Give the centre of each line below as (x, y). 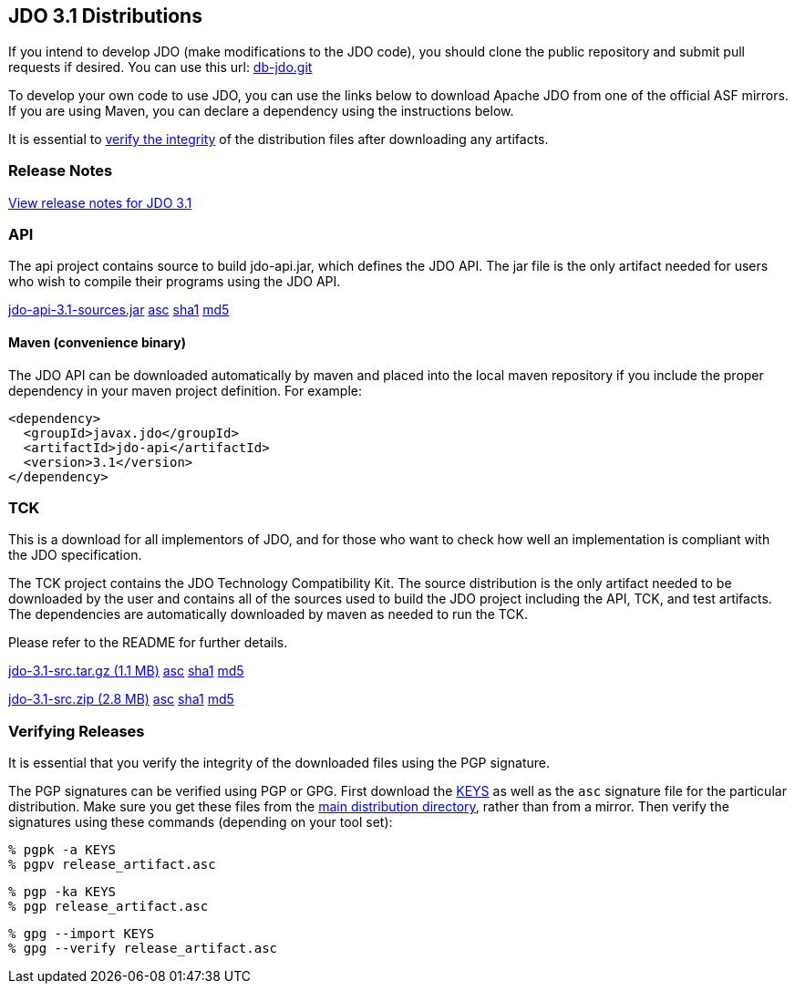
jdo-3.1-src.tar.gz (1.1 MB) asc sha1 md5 (126, 671)
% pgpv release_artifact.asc (112, 865)
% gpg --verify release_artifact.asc (143, 949)
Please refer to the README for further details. (148, 643)
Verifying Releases (77, 731)
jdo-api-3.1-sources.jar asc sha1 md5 (119, 310)
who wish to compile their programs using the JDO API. (175, 282)
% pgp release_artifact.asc (108, 907)
